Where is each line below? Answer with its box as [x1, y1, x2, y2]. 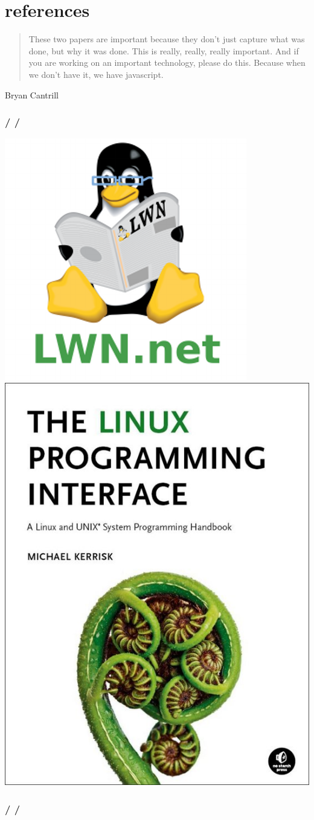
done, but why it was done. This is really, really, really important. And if [28, 44, 299, 57]
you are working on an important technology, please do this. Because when [28, 56, 306, 69]
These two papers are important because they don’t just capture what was [28, 33, 305, 45]
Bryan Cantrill [5, 88, 59, 101]
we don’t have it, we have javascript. [28, 68, 164, 80]
